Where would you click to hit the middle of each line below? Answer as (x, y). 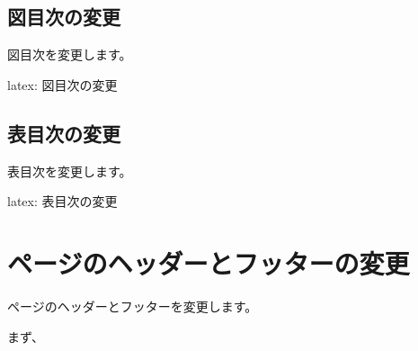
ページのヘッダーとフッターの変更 (209, 262)
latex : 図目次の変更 (62, 84)
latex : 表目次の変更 (62, 201)
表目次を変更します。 (70, 171)
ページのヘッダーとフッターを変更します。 (133, 306)
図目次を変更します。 (70, 54)
